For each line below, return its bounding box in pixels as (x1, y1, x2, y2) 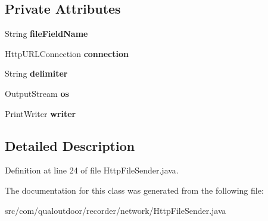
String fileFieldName (5, 27, 88, 40)
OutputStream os (5, 87, 69, 99)
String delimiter (5, 67, 68, 80)
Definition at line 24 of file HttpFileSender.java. (5, 164, 179, 176)
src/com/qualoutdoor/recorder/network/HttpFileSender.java (5, 204, 226, 216)
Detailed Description (5, 136, 135, 154)
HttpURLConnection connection (5, 47, 129, 59)
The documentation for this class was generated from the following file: (5, 184, 264, 196)
